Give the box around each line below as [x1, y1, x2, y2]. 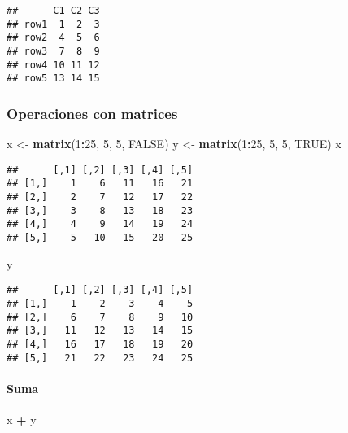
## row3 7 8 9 [7, 45, 100, 57]
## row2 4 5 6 [7, 32, 100, 44]
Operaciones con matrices [7, 103, 178, 123]
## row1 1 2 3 [7, 18, 100, 30]
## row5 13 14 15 [7, 72, 100, 85]
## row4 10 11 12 [7, 59, 100, 71]
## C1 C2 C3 [7, 5, 100, 16]
